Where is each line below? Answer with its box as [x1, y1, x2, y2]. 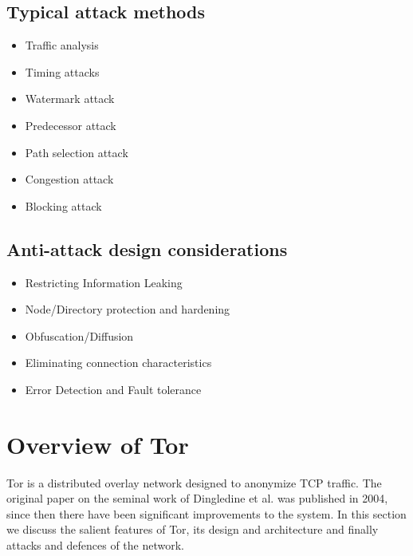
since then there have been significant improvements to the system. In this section [6, 505, 407, 522]
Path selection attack [25, 144, 128, 160]
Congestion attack [25, 171, 114, 187]
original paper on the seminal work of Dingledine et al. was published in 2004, [6, 490, 388, 507]
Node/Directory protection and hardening [25, 301, 230, 317]
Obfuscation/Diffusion [25, 327, 134, 344]
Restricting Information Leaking [25, 274, 183, 290]
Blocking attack [25, 197, 102, 214]
